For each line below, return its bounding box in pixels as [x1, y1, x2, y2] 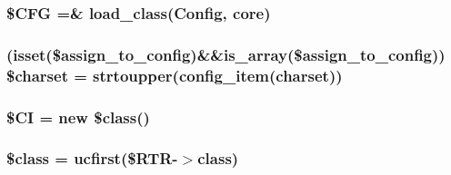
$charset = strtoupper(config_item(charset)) [6, 63, 343, 86]
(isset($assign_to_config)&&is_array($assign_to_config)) [6, 43, 446, 65]
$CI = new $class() [6, 105, 150, 128]
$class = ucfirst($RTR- [6, 147, 178, 170]
